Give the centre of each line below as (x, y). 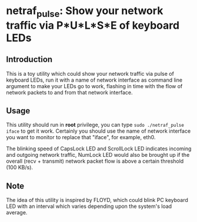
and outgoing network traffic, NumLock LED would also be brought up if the (98, 155)
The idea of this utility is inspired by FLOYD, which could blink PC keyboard (97, 200)
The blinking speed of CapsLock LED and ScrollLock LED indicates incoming (99, 149)
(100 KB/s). (20, 167)
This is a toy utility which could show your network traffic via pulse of (90, 73)
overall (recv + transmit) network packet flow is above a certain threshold (95, 161)
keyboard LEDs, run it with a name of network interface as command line (94, 80)
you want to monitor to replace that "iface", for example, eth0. (81, 137)
